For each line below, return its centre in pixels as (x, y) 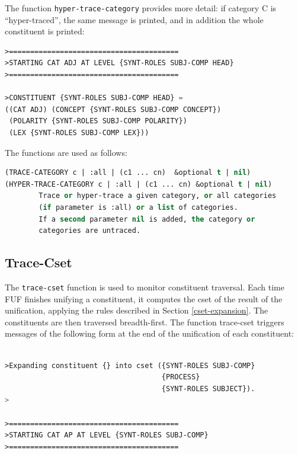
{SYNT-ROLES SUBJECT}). (208, 389)
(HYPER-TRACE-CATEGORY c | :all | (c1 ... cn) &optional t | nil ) (139, 184)
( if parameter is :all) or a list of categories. (138, 207)
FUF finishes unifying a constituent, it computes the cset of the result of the (144, 298)
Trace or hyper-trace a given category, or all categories (158, 196)
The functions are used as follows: (66, 152)
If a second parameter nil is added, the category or (147, 219)
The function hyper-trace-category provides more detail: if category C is (141, 8)
